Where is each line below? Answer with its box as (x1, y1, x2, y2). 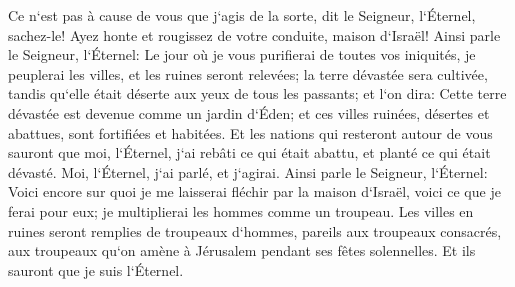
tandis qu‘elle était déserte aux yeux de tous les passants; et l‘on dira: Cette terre (8, 83, 507, 104)
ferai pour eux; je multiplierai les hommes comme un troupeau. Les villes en (8, 200, 474, 221)
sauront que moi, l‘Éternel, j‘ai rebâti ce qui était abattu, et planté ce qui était (8, 142, 491, 163)
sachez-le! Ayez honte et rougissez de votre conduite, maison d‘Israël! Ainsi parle (8, 24, 501, 45)
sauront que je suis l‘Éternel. (8, 259, 184, 280)
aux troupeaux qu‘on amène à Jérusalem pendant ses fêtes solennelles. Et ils (8, 240, 476, 261)
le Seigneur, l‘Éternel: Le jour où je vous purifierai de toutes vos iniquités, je (8, 44, 476, 65)
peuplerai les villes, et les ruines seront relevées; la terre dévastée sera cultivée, (8, 63, 488, 84)
